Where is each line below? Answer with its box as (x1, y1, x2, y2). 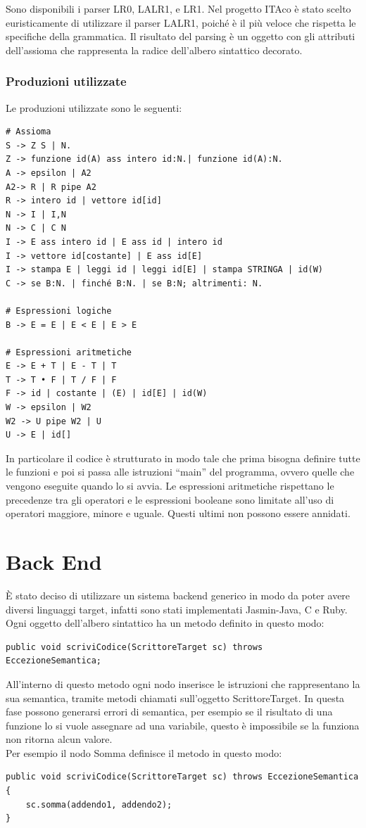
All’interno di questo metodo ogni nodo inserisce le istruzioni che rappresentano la (6, 676, 360, 691)
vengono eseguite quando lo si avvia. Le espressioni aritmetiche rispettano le (6, 478, 334, 493)
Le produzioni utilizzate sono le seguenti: (6, 100, 182, 115)
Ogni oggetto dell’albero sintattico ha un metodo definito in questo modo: (6, 616, 324, 630)
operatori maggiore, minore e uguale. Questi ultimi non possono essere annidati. (6, 506, 351, 521)
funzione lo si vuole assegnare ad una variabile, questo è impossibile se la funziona (6, 718, 360, 732)
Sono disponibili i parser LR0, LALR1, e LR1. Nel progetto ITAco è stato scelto (6, 1, 351, 15)
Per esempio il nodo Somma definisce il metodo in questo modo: (6, 745, 282, 760)
